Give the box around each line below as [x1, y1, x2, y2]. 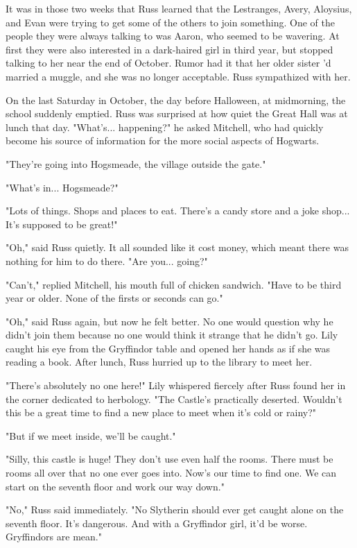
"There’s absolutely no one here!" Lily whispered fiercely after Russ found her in [6, 378, 346, 393]
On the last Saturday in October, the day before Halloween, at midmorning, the [6, 92, 346, 107]
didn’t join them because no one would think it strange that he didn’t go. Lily [6, 327, 338, 342]
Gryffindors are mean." [6, 529, 102, 544]
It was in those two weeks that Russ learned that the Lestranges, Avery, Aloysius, [6, 1, 352, 15]
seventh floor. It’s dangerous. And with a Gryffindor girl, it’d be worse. [6, 515, 308, 530]
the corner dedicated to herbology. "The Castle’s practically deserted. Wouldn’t [6, 391, 342, 406]
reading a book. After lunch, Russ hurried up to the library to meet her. [6, 354, 313, 369]
